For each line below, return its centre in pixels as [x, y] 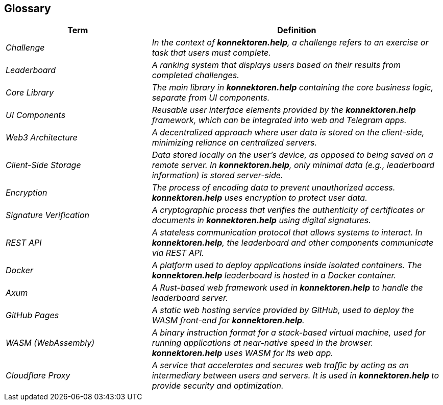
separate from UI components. [211, 98]
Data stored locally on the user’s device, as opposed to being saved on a [292, 155]
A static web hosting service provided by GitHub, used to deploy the [283, 310]
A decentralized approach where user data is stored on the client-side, [288, 133]
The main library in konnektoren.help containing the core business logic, [293, 88]
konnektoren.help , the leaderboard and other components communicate [293, 243]
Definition [297, 30]
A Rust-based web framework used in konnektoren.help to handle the [287, 288]
